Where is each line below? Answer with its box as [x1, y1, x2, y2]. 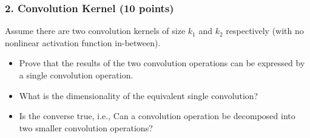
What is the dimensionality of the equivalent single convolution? [19, 89, 258, 102]
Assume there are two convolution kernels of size [5, 24, 186, 37]
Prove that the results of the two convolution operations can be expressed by [19, 57, 305, 69]
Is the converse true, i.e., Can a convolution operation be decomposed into [19, 109, 295, 122]
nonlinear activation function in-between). [5, 36, 161, 49]
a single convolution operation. [19, 69, 133, 81]
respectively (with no [226, 24, 304, 37]
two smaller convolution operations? [19, 121, 153, 134]
